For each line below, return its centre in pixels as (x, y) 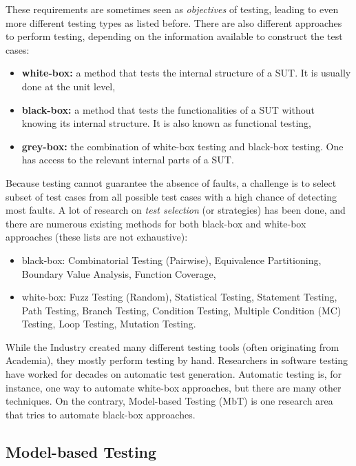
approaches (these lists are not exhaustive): (97, 237)
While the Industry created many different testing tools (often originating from (172, 346)
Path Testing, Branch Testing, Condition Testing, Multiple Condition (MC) (181, 310)
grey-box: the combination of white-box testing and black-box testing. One (182, 146)
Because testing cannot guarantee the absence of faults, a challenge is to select (171, 182)
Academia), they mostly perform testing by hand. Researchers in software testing (177, 360)
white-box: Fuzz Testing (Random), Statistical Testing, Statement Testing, (179, 297)
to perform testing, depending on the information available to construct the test (174, 36)
